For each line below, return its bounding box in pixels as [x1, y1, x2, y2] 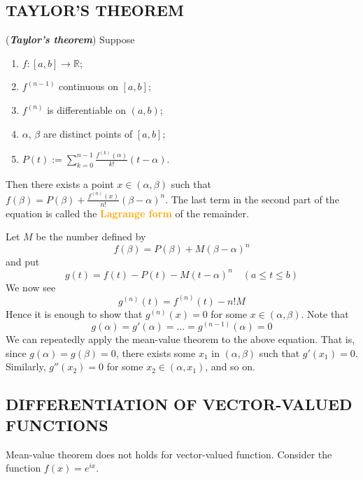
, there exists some [115, 345, 196, 360]
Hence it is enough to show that [6, 306, 143, 321]
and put [6, 254, 40, 269]
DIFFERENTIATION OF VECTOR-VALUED [6, 393, 353, 415]
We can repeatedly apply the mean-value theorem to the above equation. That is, [6, 332, 355, 347]
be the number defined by [36, 229, 146, 244]
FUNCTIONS [6, 414, 108, 435]
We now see [6, 279, 56, 294]
